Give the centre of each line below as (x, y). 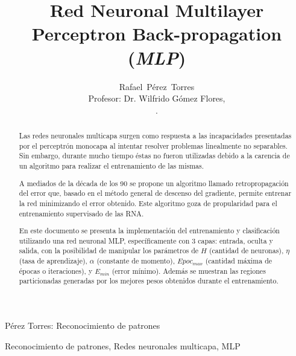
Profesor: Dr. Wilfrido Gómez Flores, (157, 98)
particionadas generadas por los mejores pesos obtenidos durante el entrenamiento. (149, 281)
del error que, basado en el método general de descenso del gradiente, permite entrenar (155, 193)
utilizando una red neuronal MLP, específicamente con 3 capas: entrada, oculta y (146, 240)
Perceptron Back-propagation (157, 34)
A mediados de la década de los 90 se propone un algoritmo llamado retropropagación (154, 183)
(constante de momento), (136, 261)
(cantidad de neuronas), (246, 251)
